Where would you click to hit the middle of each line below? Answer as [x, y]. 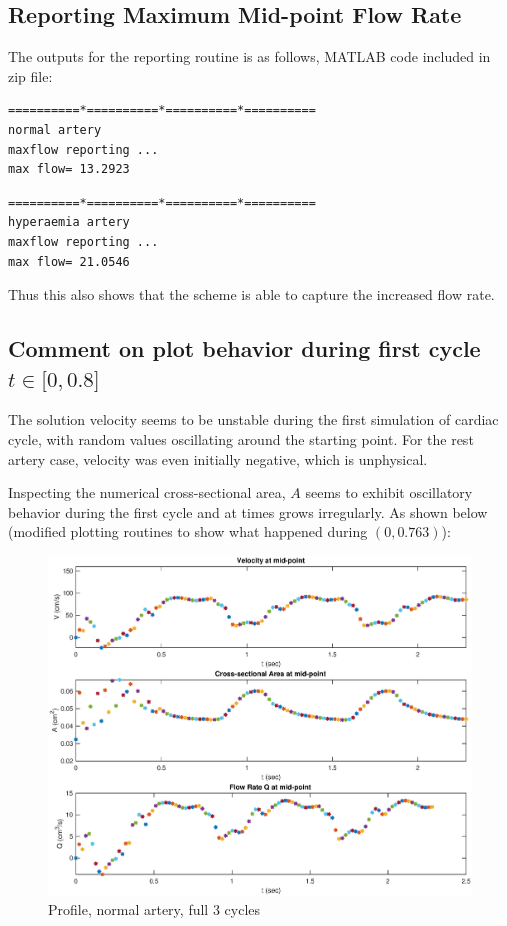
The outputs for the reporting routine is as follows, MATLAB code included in [249, 56]
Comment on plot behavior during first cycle [244, 348]
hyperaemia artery [69, 222]
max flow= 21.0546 [69, 261]
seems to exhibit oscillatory [389, 492]
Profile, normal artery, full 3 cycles [154, 909]
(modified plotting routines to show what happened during [188, 531]
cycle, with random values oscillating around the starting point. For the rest [241, 438]
